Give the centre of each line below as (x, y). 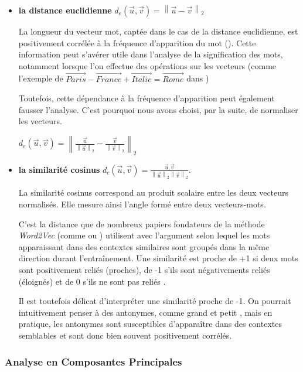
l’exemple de (41, 78)
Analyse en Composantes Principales (93, 361)
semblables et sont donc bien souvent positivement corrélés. (125, 335)
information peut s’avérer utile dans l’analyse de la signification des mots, (151, 54)
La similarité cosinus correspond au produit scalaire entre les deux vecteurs (154, 192)
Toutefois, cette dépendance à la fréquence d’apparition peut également (147, 98)
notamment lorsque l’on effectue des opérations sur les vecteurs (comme (147, 65)
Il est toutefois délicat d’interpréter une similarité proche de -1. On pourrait (155, 301)
